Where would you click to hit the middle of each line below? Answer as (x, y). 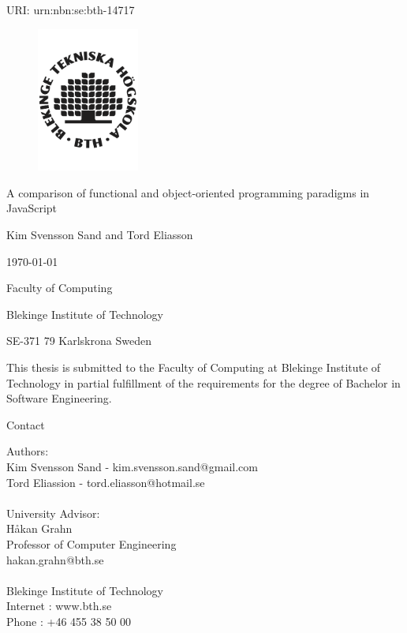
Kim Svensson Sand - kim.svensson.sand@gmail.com (132, 467)
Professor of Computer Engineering (91, 543)
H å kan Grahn (39, 528)
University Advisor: (53, 513)
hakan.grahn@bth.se (55, 559)
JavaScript (32, 208)
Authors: (28, 451)
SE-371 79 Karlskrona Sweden (79, 341)
